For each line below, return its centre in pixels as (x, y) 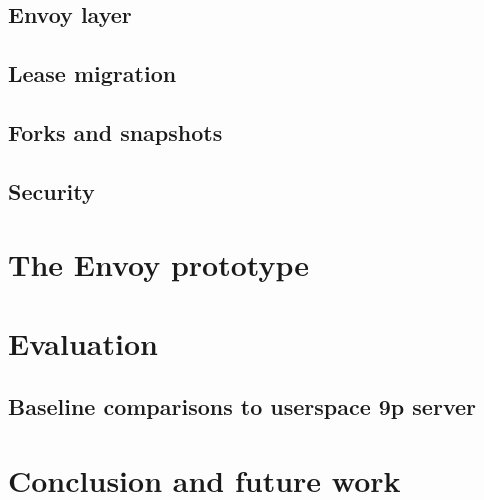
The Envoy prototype (159, 264)
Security (51, 190)
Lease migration (92, 73)
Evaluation (83, 342)
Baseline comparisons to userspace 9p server (242, 406)
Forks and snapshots (115, 131)
